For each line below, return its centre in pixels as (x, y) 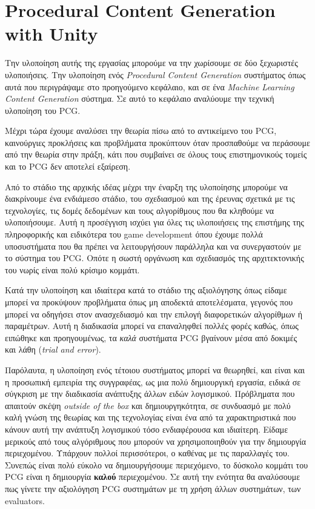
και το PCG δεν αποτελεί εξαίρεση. (68, 166)
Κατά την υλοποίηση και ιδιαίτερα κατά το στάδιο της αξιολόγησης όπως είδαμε (146, 290)
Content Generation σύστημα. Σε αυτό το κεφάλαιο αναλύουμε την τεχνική (140, 98)
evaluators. (25, 500)
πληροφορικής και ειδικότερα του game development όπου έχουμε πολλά (134, 234)
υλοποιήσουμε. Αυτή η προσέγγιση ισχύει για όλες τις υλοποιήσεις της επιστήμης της (154, 222)
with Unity (51, 34)
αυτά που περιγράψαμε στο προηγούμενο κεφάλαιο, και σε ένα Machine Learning (150, 86)
